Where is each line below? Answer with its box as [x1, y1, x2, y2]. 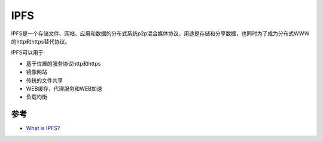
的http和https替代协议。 [11, 38, 71, 45]
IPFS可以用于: [11, 49, 45, 56]
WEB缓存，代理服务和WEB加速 [26, 85, 102, 92]
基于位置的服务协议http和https [26, 60, 101, 67]
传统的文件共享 [26, 76, 63, 84]
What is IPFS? [26, 125, 60, 132]
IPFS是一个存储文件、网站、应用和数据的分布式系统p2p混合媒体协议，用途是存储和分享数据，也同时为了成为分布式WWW [11, 30, 310, 37]
